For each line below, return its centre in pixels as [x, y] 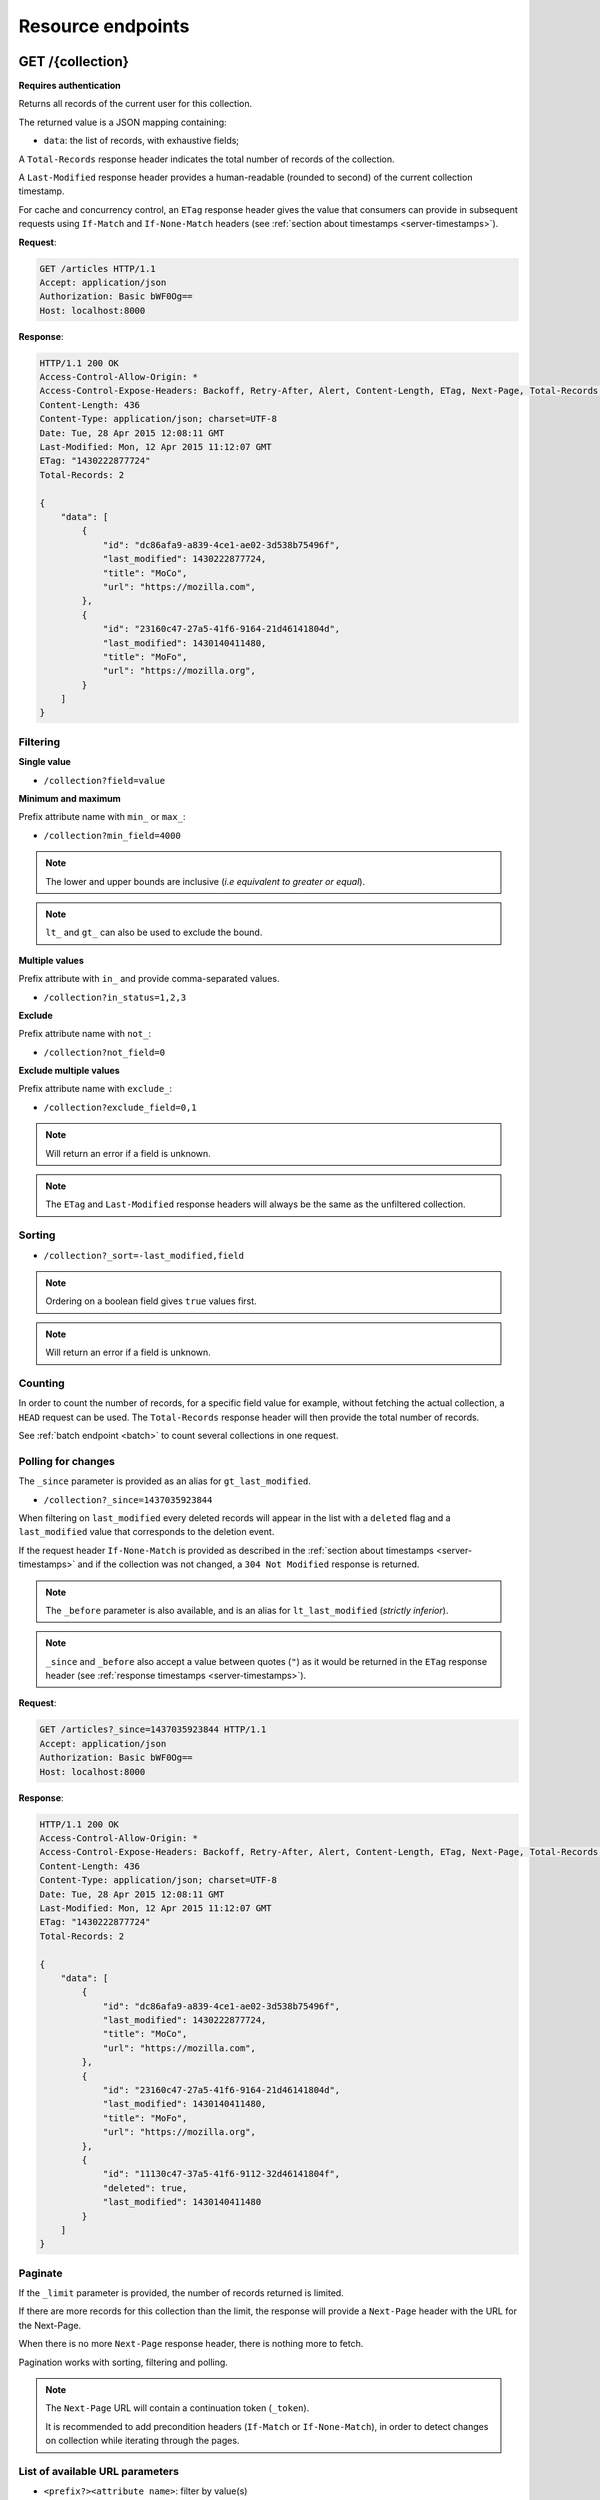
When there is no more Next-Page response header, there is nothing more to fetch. [191, 2344]
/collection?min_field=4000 [112, 835]
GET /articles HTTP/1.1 [98, 268]
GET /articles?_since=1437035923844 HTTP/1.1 [153, 1729]
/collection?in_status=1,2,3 [115, 997]
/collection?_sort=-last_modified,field [144, 1255]
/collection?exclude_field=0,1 [120, 1107]
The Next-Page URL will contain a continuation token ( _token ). [177, 2408]
